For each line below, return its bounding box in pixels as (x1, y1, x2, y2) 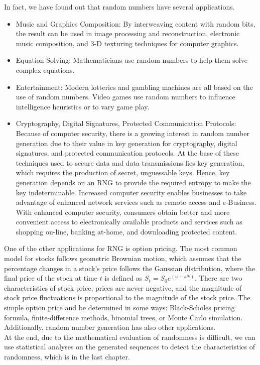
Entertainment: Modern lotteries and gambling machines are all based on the (16, 81, 253, 92)
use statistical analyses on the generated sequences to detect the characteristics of (4, 341, 255, 352)
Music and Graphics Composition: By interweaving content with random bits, (16, 18, 255, 29)
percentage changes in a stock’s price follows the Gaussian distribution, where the (4, 263, 255, 273)
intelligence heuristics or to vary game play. (16, 101, 150, 111)
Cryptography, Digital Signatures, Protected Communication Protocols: (16, 118, 236, 129)
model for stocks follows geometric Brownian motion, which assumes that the (4, 253, 241, 264)
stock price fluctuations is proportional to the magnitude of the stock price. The (4, 292, 250, 303)
